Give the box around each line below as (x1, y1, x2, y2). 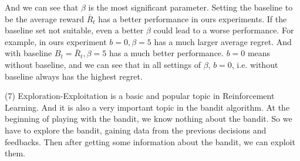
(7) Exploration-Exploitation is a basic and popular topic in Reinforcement (5, 90, 275, 102)
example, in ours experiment (5, 35, 107, 47)
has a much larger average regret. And (154, 35, 292, 47)
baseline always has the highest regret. (5, 70, 143, 82)
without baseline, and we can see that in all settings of (5, 58, 201, 70)
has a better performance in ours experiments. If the (98, 12, 287, 25)
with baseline (5, 47, 52, 59)
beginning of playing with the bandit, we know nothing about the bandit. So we (5, 112, 292, 125)
